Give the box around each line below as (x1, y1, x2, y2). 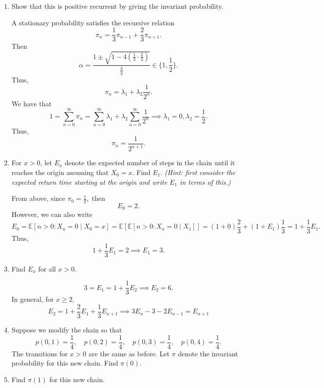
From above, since (11, 193, 65, 203)
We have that (11, 98, 52, 108)
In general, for (11, 294, 54, 304)
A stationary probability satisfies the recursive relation (11, 17, 175, 27)
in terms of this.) (179, 176, 231, 187)
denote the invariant (178, 348, 238, 358)
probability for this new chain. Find (11, 358, 118, 368)
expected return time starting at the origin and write (11, 176, 167, 187)
